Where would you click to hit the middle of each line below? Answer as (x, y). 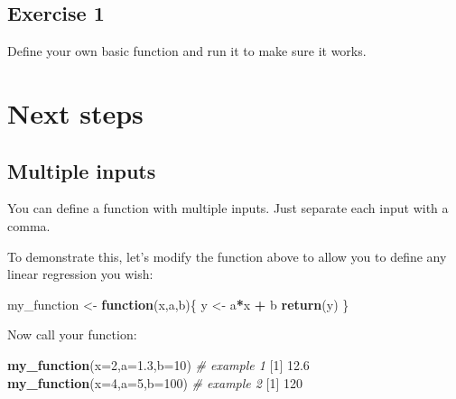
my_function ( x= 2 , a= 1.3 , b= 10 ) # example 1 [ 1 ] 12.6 (158, 364)
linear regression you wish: (80, 274)
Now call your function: (72, 334)
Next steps (75, 112)
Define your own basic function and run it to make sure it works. (187, 51)
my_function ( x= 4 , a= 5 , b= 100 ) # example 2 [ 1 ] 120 (155, 382)
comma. (29, 225)
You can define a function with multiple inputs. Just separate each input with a (228, 208)
